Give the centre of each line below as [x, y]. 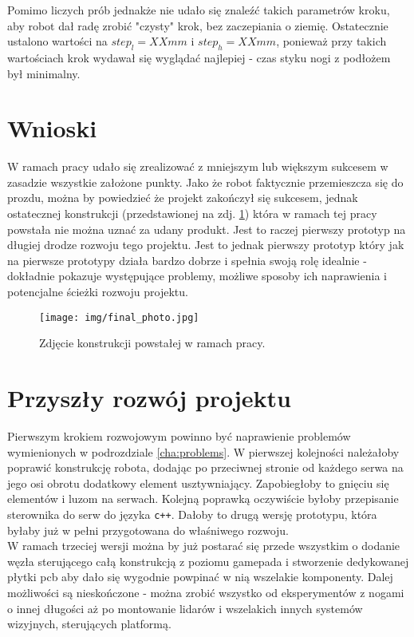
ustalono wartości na [57, 41]
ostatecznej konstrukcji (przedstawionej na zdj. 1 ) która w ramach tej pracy [192, 214]
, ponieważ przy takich [331, 41]
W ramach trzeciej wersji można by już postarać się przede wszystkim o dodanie [204, 546]
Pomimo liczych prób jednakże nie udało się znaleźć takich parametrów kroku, [199, 10]
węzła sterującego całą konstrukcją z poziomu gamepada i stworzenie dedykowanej [208, 561]
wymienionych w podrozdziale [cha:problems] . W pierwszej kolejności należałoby [203, 451]
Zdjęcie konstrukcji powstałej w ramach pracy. [152, 343]
